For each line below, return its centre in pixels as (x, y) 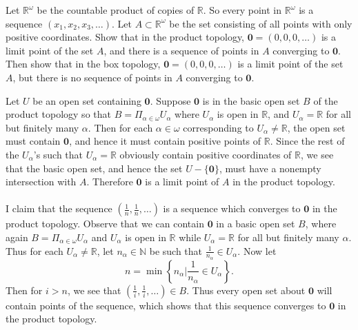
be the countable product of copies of (116, 10)
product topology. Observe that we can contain (105, 224)
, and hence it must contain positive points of (165, 141)
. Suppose (170, 100)
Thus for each (34, 250)
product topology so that (58, 114)
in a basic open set (256, 224)
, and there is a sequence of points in (181, 50)
